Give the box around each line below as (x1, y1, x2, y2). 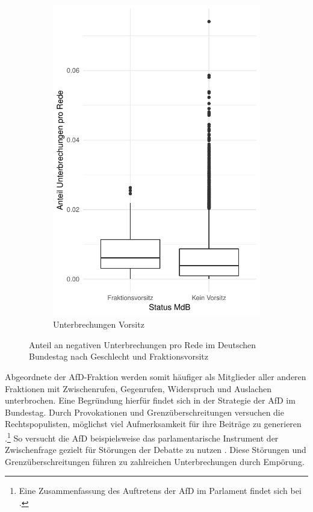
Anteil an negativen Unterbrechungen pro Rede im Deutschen (29, 338, 256, 351)
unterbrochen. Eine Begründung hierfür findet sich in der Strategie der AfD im (5, 394, 296, 407)
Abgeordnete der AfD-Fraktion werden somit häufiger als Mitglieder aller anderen (5, 370, 306, 382)
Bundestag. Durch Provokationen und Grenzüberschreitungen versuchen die (5, 405, 284, 418)
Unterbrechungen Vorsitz (53, 318, 144, 331)
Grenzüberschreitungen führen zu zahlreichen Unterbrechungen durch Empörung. (5, 455, 305, 467)
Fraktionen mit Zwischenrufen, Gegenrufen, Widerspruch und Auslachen (5, 382, 271, 395)
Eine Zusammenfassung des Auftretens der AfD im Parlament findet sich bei (19, 484, 302, 497)
